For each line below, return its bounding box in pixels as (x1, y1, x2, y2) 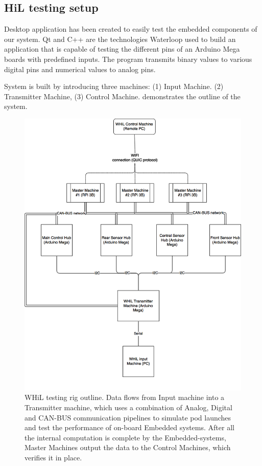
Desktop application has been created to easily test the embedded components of (4, 24, 257, 34)
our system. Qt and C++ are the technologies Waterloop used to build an (4, 33, 236, 44)
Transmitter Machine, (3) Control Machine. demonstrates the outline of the (4, 91, 241, 101)
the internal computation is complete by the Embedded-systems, (25, 432, 226, 442)
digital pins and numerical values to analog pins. (4, 63, 156, 74)
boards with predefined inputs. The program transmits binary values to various (4, 53, 252, 64)
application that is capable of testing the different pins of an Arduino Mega (4, 43, 240, 54)
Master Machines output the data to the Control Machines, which (25, 442, 231, 453)
